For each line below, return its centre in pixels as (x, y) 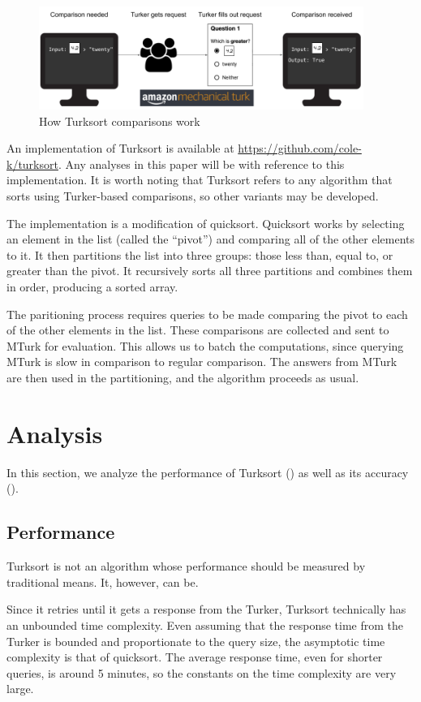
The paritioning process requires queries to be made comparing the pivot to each (207, 314)
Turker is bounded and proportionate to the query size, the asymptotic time (196, 641)
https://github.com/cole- (300, 148)
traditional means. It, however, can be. (103, 581)
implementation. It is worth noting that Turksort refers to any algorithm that (200, 180)
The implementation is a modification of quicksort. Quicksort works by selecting (206, 223)
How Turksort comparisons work (120, 121)
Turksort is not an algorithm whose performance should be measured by (186, 566)
